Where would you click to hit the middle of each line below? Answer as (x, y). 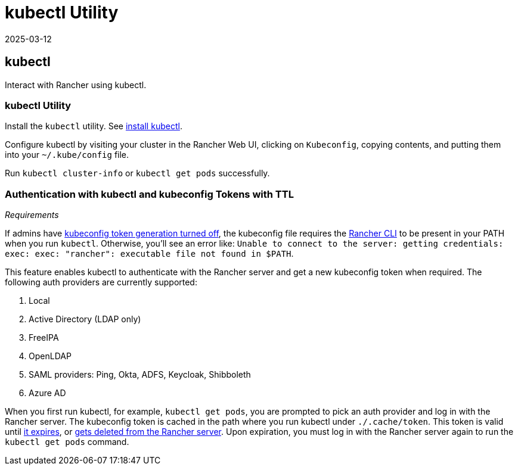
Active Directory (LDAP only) (85, 319)
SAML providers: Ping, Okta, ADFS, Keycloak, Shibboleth (140, 375)
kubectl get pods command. (67, 442)
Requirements (32, 215)
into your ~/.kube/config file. (67, 155)
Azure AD (47, 393)
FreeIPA (44, 338)
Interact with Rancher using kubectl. (76, 85)
